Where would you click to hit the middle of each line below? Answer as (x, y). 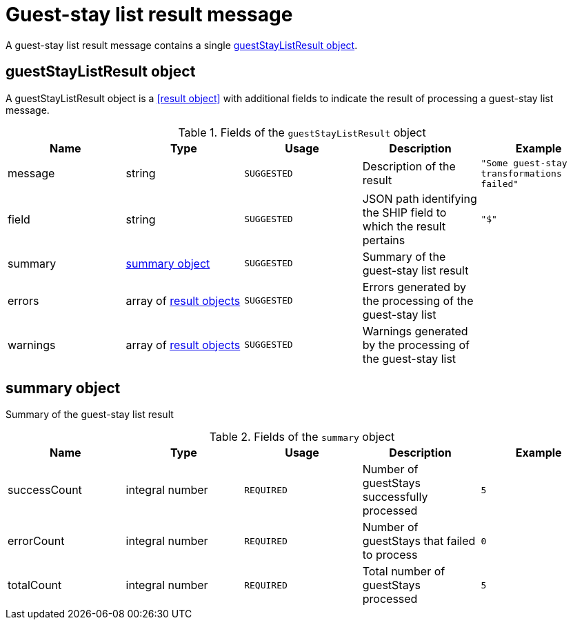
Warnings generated (415, 331)
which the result (404, 226)
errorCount (36, 541)
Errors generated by (414, 287)
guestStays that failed (419, 541)
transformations (521, 173)
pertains (384, 240)
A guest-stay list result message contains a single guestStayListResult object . (182, 45)
